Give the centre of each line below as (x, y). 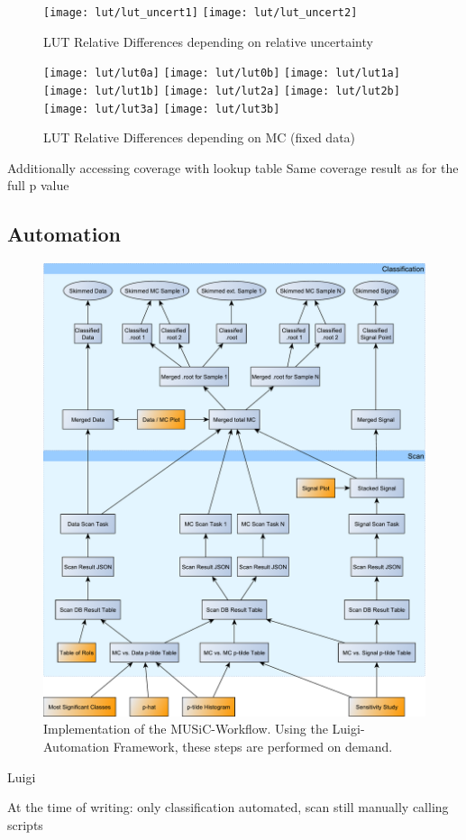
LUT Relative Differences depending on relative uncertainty (208, 41)
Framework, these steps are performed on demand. (253, 746)
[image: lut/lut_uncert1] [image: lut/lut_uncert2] (201, 13)
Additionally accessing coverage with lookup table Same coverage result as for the (233, 167)
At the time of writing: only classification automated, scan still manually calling (228, 807)
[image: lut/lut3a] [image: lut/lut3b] (162, 109)
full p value (38, 185)
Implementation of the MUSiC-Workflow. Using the (186, 729)
